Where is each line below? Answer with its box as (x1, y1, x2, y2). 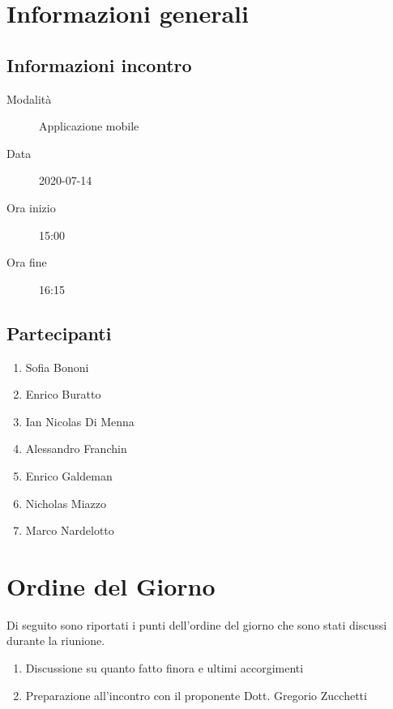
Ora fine (6, 254, 47, 271)
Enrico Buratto (25, 386, 101, 403)
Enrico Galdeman (25, 467, 113, 484)
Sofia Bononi (25, 358, 89, 375)
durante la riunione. (6, 632, 105, 649)
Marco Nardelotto (25, 522, 114, 539)
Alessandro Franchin (25, 440, 127, 457)
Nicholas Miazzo (25, 494, 107, 511)
